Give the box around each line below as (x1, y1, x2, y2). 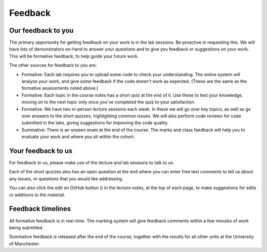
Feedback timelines (9, 204, 71, 213)
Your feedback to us (9, 147, 73, 155)
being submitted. (9, 224, 44, 230)
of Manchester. (9, 241, 41, 247)
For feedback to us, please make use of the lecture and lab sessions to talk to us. (9, 160, 175, 166)
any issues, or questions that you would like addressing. (9, 176, 124, 182)
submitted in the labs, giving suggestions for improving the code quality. (21, 120, 169, 126)
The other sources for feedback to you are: (9, 62, 97, 68)
